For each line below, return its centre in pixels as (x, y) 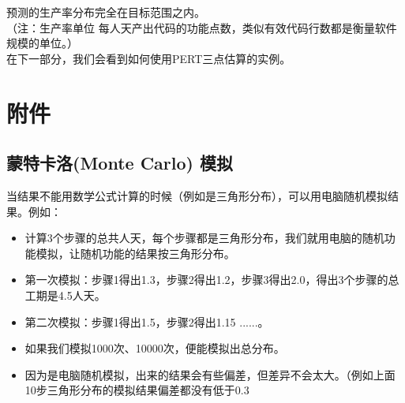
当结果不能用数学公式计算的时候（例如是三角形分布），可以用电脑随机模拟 (197, 195)
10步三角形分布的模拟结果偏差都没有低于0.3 (137, 390)
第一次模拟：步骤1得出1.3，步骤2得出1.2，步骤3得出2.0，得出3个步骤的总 (212, 280)
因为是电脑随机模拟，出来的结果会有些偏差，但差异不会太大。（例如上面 (210, 374)
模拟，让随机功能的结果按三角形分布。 (135, 253)
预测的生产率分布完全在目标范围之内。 (106, 12)
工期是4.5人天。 (65, 295)
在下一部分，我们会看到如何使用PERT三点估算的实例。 (149, 58)
